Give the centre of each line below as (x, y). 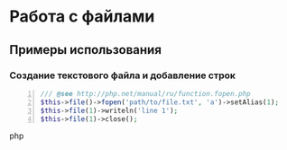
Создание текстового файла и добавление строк (123, 75)
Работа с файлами (82, 17)
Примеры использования (86, 50)
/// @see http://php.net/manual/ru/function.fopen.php (145, 93)
